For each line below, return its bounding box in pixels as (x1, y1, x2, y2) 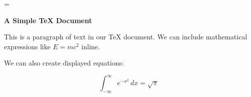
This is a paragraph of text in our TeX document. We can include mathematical (4, 32, 248, 42)
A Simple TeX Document (4, 15, 92, 25)
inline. (81, 41, 100, 51)
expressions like (4, 41, 50, 51)
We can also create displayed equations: (4, 58, 124, 68)
